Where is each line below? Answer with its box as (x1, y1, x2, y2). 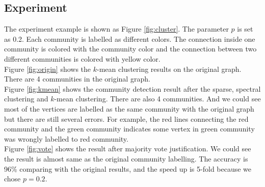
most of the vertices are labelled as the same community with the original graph (4, 103, 254, 114)
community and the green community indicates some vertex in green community (4, 123, 255, 134)
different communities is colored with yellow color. (4, 53, 161, 64)
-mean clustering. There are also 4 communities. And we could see (54, 93, 261, 104)
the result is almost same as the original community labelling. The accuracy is (4, 153, 248, 164)
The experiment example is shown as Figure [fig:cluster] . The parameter (4, 23, 229, 34)
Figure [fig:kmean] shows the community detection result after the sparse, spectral (4, 83, 261, 94)
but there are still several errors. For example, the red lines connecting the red (4, 113, 249, 124)
